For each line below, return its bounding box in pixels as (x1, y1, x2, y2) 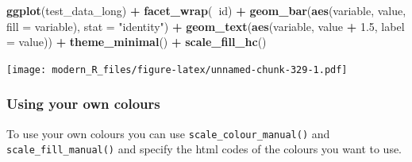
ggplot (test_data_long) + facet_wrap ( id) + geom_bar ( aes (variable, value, (6, 2, 406, 18)
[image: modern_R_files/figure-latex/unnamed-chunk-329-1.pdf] (6, 64, 348, 75)
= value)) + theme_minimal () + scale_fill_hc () (6, 33, 267, 50)
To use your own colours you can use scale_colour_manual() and (6, 125, 330, 141)
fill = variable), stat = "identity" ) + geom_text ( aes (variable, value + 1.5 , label (6, 17, 405, 34)
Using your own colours (6, 94, 160, 114)
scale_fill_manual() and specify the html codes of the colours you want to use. (6, 141, 402, 157)
